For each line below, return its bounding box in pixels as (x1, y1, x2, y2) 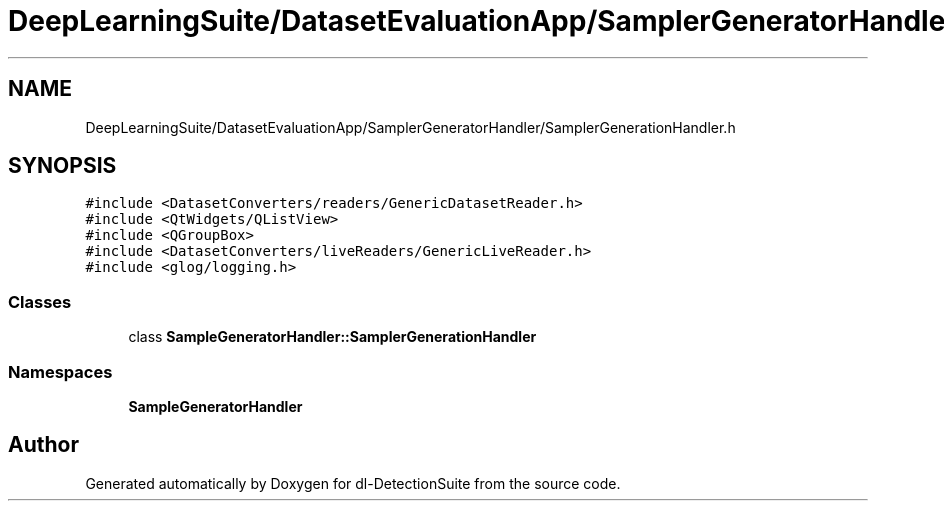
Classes (8, 291, 72, 312)
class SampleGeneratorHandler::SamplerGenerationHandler (128, 328, 537, 346)
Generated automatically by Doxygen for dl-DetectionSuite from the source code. (85, 474, 621, 492)
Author (8, 432, 79, 458)
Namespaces (8, 361, 113, 382)
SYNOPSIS (8, 153, 117, 179)
